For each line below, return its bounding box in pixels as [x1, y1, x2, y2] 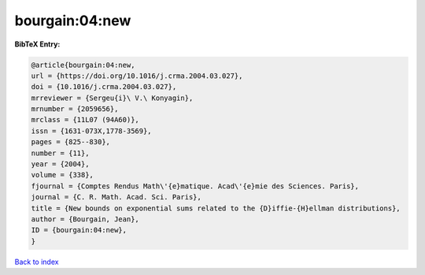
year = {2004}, [31, 160, 90, 169]
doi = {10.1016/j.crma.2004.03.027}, [31, 83, 177, 91]
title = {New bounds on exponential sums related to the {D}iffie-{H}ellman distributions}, [31, 203, 401, 213]
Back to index [14, 257, 59, 266]
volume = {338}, [31, 170, 94, 180]
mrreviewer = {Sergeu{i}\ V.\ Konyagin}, [31, 93, 194, 102]
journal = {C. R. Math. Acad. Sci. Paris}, [31, 193, 202, 202]
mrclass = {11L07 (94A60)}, [31, 115, 139, 124]
